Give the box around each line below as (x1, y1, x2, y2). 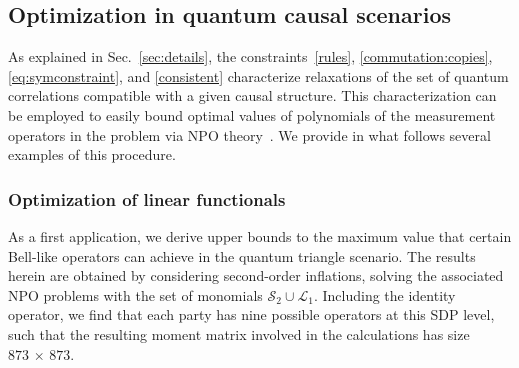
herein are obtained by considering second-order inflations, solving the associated (8, 265, 504, 286)
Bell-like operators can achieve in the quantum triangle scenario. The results (8, 245, 476, 266)
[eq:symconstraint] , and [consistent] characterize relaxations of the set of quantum (8, 65, 509, 86)
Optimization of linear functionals (8, 186, 286, 211)
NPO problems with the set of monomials (8, 284, 263, 305)
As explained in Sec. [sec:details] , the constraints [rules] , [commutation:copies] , (8, 46, 493, 67)
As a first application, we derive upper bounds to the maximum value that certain (8, 225, 512, 246)
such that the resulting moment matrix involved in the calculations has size (8, 323, 470, 344)
